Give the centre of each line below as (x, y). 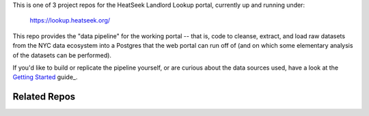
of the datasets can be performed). (62, 55)
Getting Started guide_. (45, 77)
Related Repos (44, 97)
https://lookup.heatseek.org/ (70, 20)
